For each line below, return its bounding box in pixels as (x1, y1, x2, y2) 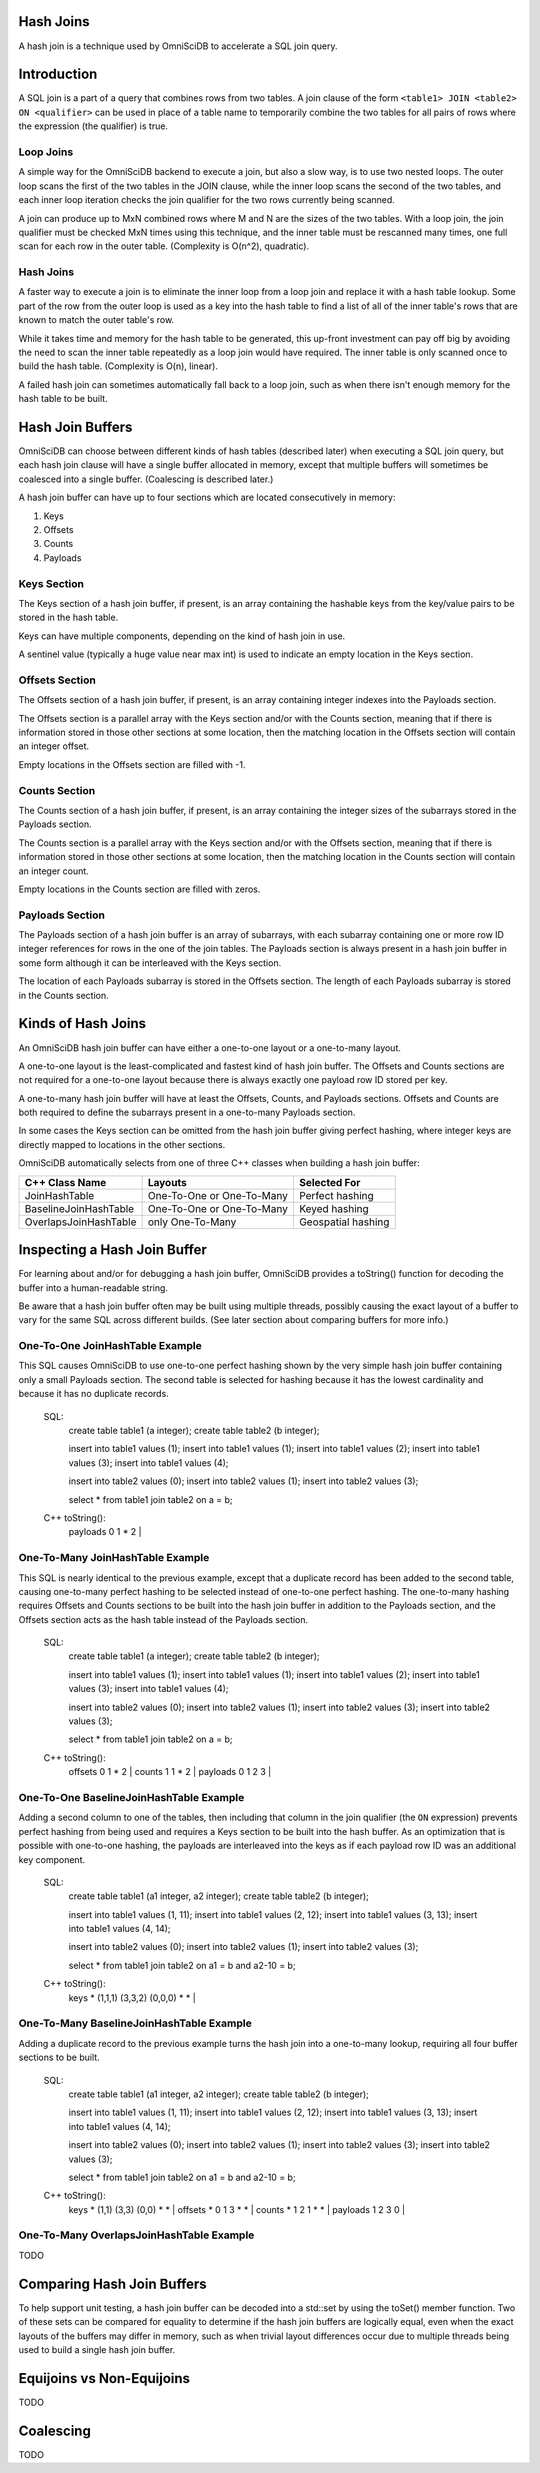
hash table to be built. (18, 393, 109, 405)
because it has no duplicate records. (18, 1388, 169, 1400)
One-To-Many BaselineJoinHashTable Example (18, 2016, 252, 2030)
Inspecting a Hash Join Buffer (18, 1241, 207, 1259)
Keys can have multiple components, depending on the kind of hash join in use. (18, 630, 346, 642)
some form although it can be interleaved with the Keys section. (18, 956, 282, 969)
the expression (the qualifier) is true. (18, 120, 169, 132)
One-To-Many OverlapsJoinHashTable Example (18, 2228, 255, 2242)
